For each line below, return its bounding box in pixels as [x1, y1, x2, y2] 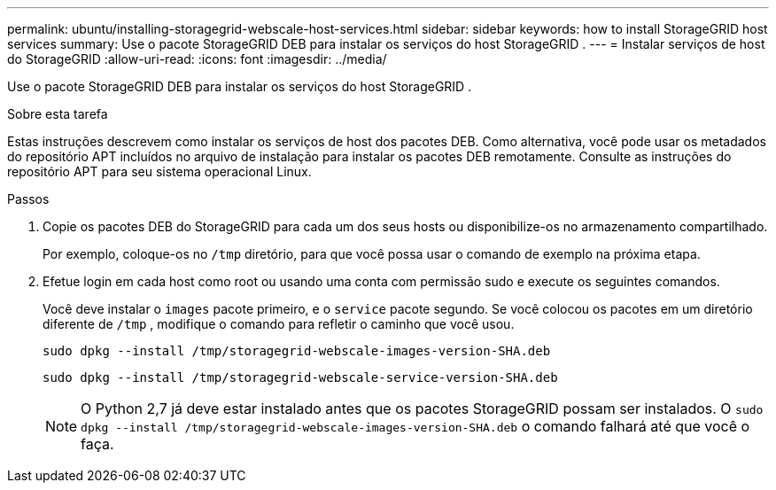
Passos [7, 191, 50, 206]
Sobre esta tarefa [7, 106, 108, 121]
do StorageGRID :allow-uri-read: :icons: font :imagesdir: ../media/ [7, 51, 387, 66]
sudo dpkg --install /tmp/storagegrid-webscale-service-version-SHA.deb [43, 370, 558, 385]
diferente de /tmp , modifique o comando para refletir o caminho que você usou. [43, 316, 515, 331]
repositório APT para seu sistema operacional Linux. [7, 164, 312, 179]
